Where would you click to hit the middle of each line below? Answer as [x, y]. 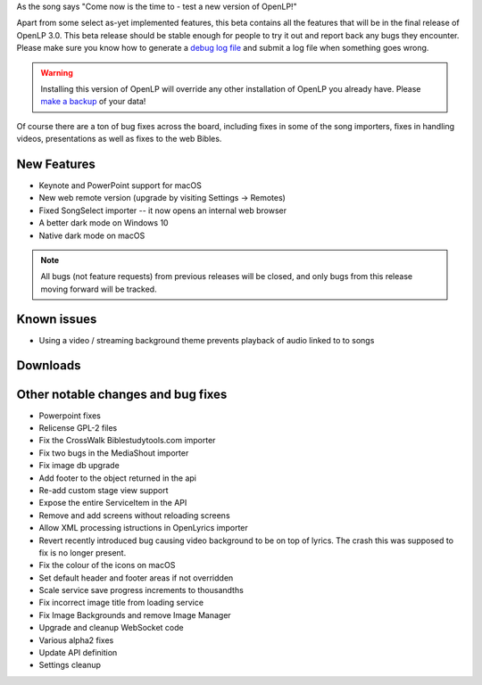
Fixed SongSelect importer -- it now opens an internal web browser [163, 210]
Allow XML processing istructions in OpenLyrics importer [144, 528]
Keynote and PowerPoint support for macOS [120, 186]
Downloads [49, 366]
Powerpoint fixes [70, 416]
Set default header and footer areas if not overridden [136, 578]
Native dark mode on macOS [92, 235]
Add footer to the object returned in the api [117, 478]
